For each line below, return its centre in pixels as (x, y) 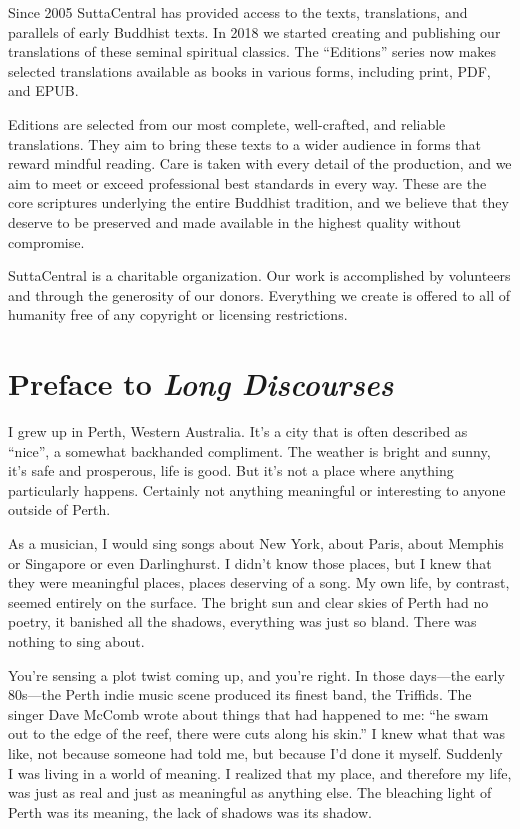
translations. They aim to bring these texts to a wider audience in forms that (245, 143)
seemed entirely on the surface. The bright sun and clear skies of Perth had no (248, 601)
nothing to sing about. (76, 640)
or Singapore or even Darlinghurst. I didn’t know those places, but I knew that (250, 562)
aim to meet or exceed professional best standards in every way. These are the (247, 182)
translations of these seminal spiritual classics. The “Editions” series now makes (252, 51)
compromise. (46, 241)
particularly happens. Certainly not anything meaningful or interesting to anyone (257, 489)
